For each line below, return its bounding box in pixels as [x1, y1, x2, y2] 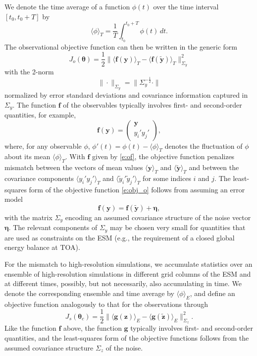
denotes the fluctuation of [164, 140, 243, 151]
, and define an [190, 288, 235, 298]
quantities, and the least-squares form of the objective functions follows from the [4, 332, 249, 343]
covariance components [4, 173, 74, 183]
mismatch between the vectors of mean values [4, 162, 143, 173]
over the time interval [153, 1, 219, 11]
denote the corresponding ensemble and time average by [4, 288, 174, 298]
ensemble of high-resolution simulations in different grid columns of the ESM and [4, 268, 251, 279]
